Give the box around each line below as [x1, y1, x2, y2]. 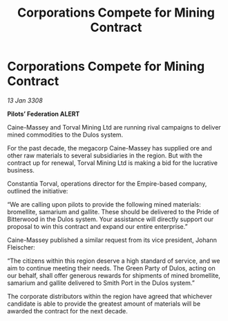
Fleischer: [7, 243, 36, 251]
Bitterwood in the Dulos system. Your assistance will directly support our [7, 215, 214, 223]
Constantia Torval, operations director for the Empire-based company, [7, 179, 207, 188]
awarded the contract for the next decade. [7, 306, 128, 315]
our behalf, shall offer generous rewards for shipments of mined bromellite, [7, 271, 221, 279]
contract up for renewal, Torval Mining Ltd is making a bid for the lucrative [7, 158, 218, 167]
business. [7, 166, 35, 174]
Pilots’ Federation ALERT [7, 110, 80, 118]
